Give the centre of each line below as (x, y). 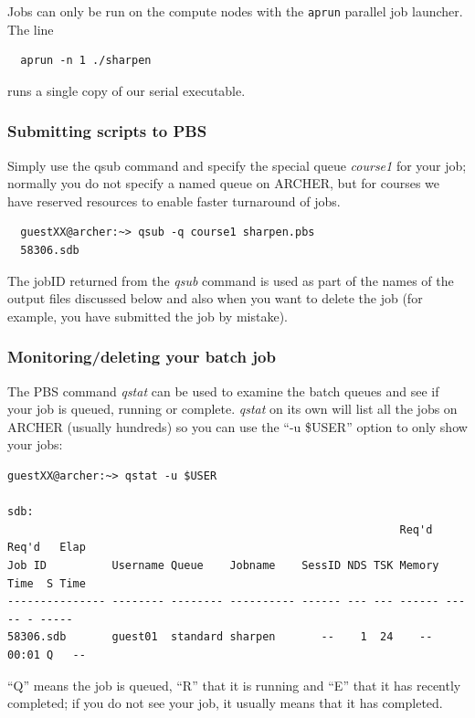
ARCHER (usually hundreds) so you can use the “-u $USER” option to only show (237, 426)
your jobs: (35, 444)
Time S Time (47, 583)
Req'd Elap (47, 548)
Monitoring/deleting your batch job (142, 357)
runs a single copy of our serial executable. (127, 90)
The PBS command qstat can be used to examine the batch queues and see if (223, 391)
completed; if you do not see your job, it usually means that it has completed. (225, 703)
